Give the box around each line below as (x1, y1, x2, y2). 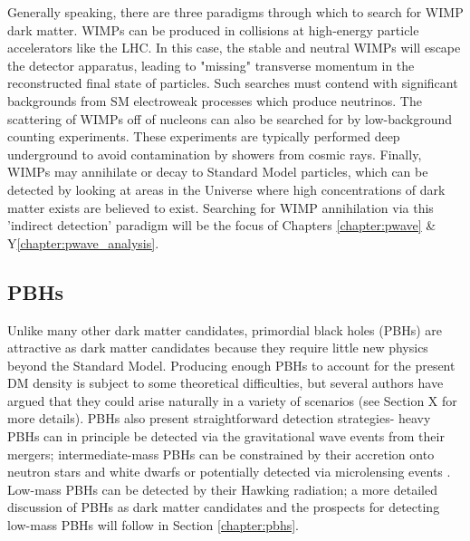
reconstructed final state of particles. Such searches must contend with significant (7, 73, 458, 92)
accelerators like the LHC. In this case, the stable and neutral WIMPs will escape (7, 38, 461, 57)
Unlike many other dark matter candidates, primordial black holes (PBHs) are (7, 320, 442, 339)
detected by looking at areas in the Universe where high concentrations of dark (7, 179, 446, 198)
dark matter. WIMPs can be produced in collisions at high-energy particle (7, 20, 419, 39)
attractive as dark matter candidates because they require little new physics (7, 338, 428, 357)
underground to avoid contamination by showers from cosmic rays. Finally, (7, 144, 422, 163)
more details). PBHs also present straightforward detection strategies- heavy (7, 409, 431, 428)
